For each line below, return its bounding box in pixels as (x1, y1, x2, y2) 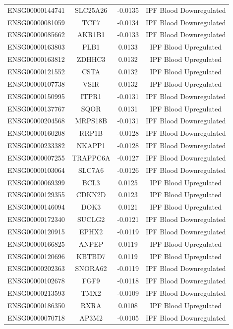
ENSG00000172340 (7, 214, 65, 224)
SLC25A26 (75, 4, 108, 15)
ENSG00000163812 (7, 54, 65, 64)
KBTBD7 (76, 251, 106, 261)
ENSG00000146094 (7, 202, 65, 212)
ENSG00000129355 (7, 189, 65, 200)
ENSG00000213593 (7, 288, 65, 298)
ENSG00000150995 (7, 91, 65, 101)
